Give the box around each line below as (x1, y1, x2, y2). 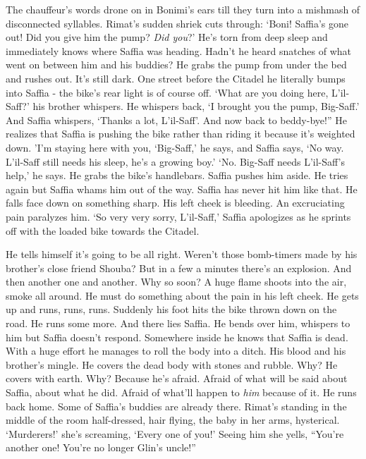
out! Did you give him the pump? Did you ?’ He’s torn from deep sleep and (6, 30, 328, 44)
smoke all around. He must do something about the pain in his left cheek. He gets (6, 288, 359, 302)
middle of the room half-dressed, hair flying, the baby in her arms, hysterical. (6, 412, 340, 427)
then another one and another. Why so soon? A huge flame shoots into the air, (6, 274, 347, 289)
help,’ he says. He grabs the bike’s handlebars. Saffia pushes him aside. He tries (6, 168, 348, 183)
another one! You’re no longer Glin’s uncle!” (6, 440, 196, 455)
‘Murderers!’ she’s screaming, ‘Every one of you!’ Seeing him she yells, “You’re (6, 426, 344, 441)
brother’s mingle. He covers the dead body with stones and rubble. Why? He (6, 357, 338, 372)
